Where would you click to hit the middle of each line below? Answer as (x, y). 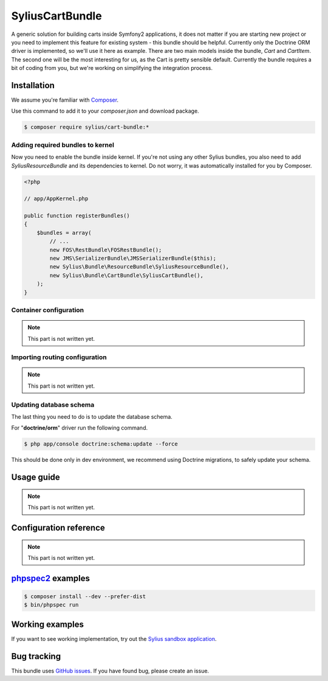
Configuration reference (58, 527)
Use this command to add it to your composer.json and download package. (105, 111)
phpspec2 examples (51, 578)
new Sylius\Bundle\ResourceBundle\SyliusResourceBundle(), (139, 267)
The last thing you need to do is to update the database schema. (92, 417)
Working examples (48, 624)
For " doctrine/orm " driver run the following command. (80, 428)
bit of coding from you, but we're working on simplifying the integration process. (112, 68)
